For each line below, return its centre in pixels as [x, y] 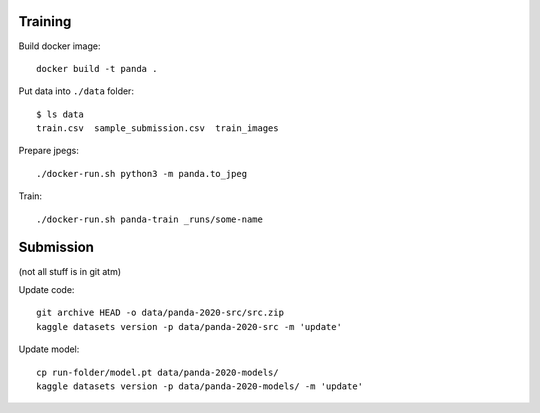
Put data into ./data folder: [76, 91]
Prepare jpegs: [48, 151]
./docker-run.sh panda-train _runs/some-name [150, 219]
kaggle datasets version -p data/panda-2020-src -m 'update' [189, 326]
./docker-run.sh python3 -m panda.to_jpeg [142, 173]
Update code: [46, 289]
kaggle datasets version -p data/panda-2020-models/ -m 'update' [200, 386]
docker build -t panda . [97, 68]
